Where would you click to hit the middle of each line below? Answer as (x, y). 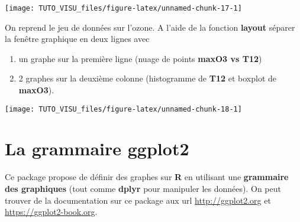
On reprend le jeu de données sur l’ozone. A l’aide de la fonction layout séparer (150, 27)
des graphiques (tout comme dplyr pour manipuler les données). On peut (143, 188)
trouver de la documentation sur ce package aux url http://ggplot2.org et (138, 200)
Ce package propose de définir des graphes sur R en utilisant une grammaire (147, 177)
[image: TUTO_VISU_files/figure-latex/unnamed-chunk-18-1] (123, 109)
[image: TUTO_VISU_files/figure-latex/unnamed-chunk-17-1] (123, 8)
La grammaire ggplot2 (97, 148)
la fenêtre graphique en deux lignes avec (77, 39)
